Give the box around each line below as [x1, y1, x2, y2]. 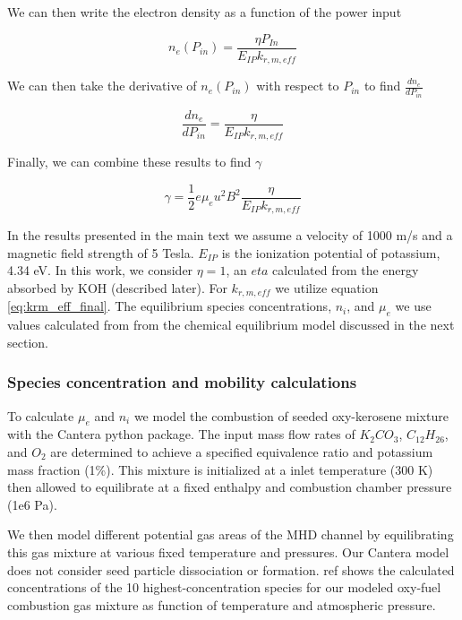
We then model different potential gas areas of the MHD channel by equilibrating [7, 525, 454, 544]
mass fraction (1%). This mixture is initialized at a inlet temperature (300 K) [7, 460, 433, 478]
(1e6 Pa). [7, 495, 57, 513]
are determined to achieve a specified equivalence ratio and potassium [50, 443, 433, 461]
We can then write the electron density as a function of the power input [7, 3, 402, 21]
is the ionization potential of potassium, [221, 243, 441, 262]
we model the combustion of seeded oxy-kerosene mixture [133, 406, 449, 425]
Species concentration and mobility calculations [7, 371, 357, 393]
